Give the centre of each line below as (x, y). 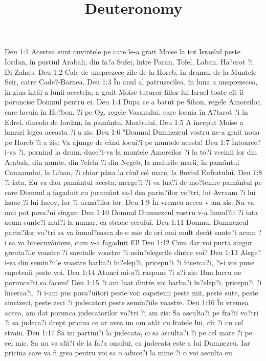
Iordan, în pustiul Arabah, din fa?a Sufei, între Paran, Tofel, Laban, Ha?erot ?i (129, 61)
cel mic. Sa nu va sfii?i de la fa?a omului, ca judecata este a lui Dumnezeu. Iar (127, 342)
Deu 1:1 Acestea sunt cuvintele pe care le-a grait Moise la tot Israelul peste (123, 51)
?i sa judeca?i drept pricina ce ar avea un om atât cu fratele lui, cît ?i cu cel (124, 322)
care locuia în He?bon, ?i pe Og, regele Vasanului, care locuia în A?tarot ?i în (126, 111)
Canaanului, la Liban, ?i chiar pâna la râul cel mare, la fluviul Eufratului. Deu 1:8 (134, 172)
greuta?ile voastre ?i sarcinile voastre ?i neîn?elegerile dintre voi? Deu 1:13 (121, 252)
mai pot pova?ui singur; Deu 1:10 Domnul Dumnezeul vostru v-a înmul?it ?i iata (131, 212)
